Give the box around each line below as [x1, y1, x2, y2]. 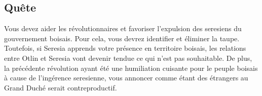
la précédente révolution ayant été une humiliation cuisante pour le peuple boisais [4, 62, 258, 73]
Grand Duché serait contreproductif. [4, 82, 117, 92]
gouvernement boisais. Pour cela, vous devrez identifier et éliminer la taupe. [4, 33, 240, 43]
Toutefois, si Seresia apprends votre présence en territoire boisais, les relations [4, 43, 246, 53]
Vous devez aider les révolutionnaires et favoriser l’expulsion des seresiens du [4, 23, 242, 34]
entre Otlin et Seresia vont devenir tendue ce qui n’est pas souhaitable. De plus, [4, 52, 252, 63]
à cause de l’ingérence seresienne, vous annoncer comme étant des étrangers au [4, 72, 248, 83]
